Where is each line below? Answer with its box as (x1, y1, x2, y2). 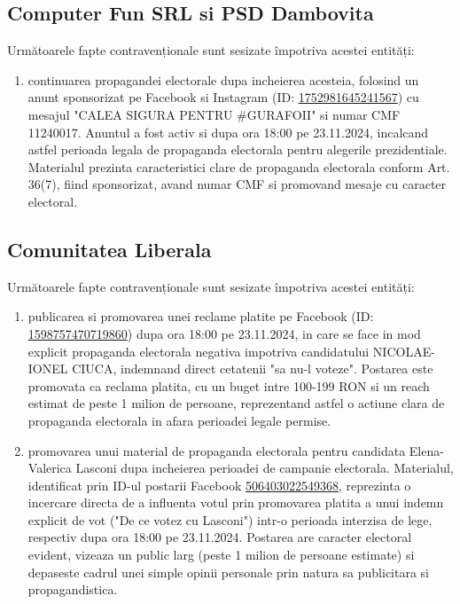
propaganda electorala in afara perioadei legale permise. (27, 411, 331, 429)
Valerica (27, 459, 72, 477)
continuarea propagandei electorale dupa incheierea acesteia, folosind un (27, 70, 419, 89)
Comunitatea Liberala (7, 235, 212, 263)
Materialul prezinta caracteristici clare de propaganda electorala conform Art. (27, 157, 450, 176)
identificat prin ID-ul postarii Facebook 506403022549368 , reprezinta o (27, 475, 411, 494)
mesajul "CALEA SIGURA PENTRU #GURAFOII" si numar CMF (27, 105, 401, 123)
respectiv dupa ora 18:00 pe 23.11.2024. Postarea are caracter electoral (27, 528, 412, 546)
